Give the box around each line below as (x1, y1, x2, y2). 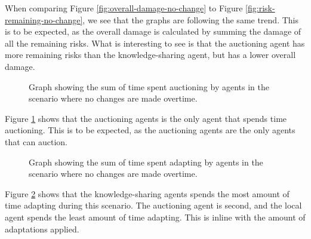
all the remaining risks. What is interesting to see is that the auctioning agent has (5, 36, 305, 49)
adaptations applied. (5, 222, 79, 235)
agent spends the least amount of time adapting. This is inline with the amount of (5, 210, 306, 223)
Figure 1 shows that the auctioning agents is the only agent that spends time (5, 112, 287, 124)
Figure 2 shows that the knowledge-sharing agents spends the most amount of (5, 187, 290, 200)
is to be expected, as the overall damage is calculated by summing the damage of (5, 25, 301, 38)
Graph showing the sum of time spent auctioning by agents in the (29, 80, 269, 93)
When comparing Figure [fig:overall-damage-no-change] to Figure (5, 2, 243, 14)
